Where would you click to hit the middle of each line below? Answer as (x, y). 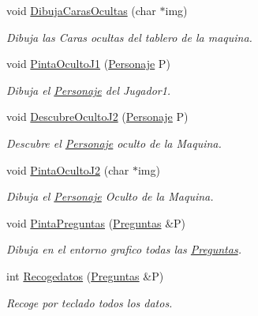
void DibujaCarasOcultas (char (81, 10)
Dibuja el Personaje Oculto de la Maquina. (110, 196)
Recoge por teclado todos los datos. (90, 302)
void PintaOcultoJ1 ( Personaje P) (88, 64)
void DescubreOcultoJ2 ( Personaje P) (97, 117)
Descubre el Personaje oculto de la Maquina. (114, 143)
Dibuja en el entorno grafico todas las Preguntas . (124, 249)
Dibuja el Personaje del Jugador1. (89, 90)
